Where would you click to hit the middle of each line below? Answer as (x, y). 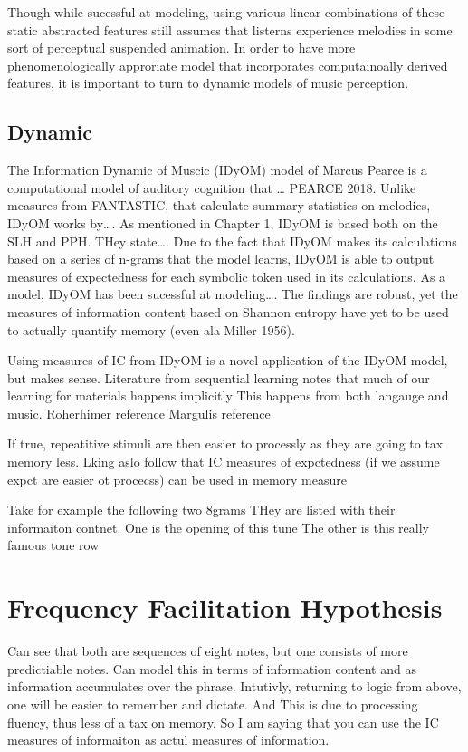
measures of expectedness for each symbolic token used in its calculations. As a (227, 276)
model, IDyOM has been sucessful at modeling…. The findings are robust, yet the (233, 294)
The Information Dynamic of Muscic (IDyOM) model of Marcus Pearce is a (217, 170)
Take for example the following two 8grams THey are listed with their (201, 510)
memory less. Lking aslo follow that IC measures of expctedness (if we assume (224, 462)
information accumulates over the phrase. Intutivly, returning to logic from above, (234, 686)
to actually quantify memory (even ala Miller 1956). (151, 329)
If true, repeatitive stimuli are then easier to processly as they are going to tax (225, 443)
